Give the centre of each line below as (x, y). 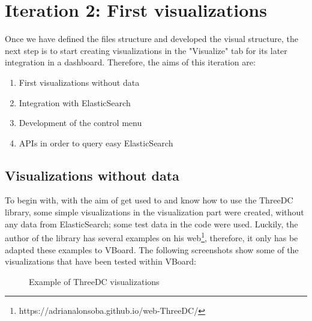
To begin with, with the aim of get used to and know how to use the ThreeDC (149, 200)
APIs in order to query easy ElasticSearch (96, 142)
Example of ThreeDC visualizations (94, 281)
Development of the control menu (80, 123)
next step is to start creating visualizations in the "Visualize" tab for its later (146, 50)
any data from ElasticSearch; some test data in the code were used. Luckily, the (151, 223)
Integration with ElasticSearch (75, 102)
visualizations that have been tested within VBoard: (100, 261)
